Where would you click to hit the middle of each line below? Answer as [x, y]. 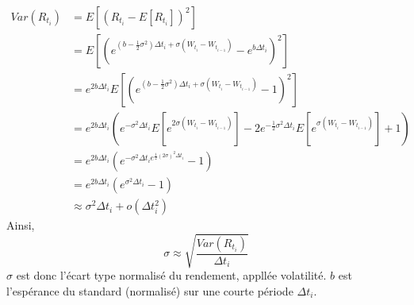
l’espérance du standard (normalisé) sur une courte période [150, 290]
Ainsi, [21, 225]
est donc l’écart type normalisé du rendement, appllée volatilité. [171, 275]
